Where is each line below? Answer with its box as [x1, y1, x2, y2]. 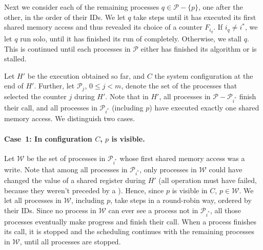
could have [209, 164, 242, 174]
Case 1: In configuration [4, 133, 92, 144]
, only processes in [139, 164, 197, 174]
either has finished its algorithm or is [140, 43, 257, 54]
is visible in [172, 185, 208, 195]
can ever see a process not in [108, 205, 198, 216]
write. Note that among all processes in [4, 164, 128, 174]
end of [4, 80, 24, 91]
